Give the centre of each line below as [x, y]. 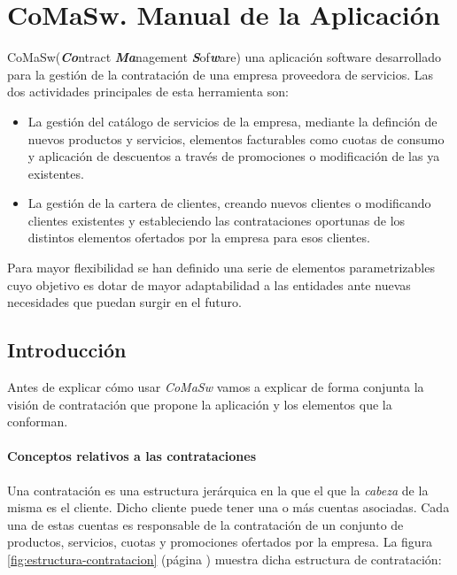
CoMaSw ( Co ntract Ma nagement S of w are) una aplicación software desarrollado [225, 57]
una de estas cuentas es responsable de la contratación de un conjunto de [205, 524]
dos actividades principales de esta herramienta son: [148, 92]
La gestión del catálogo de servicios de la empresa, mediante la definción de [232, 121]
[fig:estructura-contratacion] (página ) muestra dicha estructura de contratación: [225, 559]
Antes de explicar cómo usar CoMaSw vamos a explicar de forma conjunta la [216, 387]
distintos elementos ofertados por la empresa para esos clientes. [199, 238]
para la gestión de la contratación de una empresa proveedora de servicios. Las [221, 74]
